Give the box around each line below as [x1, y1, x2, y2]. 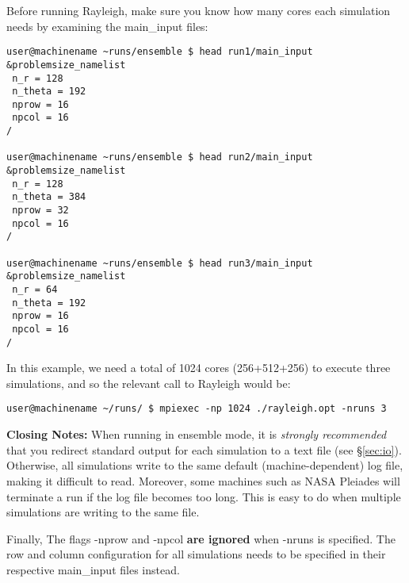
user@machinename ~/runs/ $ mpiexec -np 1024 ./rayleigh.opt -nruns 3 [6, 403, 387, 415]
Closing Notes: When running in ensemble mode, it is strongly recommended [6, 426, 387, 443]
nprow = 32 [12, 205, 69, 217]
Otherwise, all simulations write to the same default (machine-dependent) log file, [6, 457, 403, 474]
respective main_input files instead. [6, 561, 180, 577]
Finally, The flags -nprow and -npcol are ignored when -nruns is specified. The [6, 530, 396, 547]
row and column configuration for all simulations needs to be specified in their [6, 546, 386, 562]
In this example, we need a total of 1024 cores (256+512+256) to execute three [6, 359, 391, 376]
